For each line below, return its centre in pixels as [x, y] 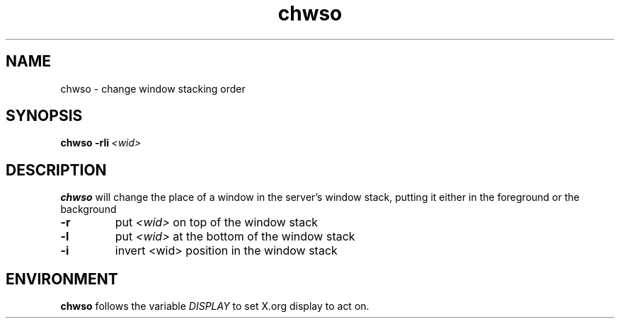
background [88, 209]
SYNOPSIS [44, 116]
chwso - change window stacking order [153, 88]
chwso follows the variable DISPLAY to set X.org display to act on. [215, 306]
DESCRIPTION [56, 170]
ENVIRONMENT [62, 279]
